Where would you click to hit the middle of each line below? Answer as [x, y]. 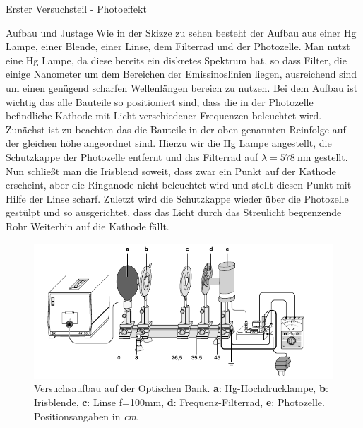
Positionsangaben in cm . [87, 416]
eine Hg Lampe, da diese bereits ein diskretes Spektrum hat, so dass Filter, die [176, 60]
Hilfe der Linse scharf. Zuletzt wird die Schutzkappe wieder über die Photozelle [177, 198]
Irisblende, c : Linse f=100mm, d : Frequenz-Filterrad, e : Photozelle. [179, 402]
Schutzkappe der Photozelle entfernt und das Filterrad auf [132, 156]
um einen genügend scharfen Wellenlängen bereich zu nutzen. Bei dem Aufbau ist [182, 87]
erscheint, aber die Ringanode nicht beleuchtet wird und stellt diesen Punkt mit [179, 185]
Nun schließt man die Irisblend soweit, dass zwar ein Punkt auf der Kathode [171, 171]
